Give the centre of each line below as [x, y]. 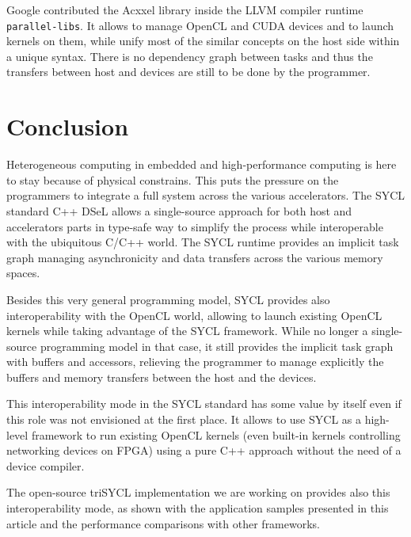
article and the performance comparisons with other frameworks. [164, 523]
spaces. [23, 273]
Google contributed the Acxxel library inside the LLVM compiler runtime [185, 10]
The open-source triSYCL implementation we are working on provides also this [198, 492]
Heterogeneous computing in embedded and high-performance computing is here [202, 164]
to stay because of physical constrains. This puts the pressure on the [173, 179]
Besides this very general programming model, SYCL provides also [168, 299]
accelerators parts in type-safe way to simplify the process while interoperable [195, 226]
